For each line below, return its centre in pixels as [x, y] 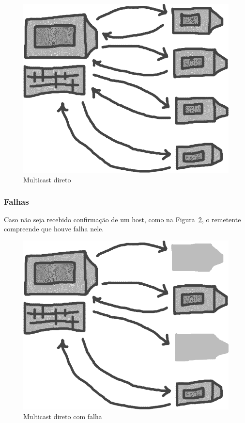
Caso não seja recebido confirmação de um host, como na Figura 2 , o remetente [122, 219]
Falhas [16, 201]
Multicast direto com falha [63, 416]
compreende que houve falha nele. [54, 229]
